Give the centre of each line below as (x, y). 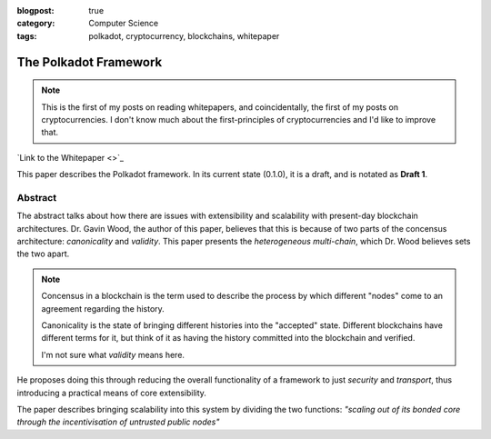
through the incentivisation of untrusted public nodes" (118, 422)
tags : (27, 35)
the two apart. (43, 254)
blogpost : (35, 10)
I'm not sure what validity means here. (113, 354)
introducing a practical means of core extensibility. (111, 393)
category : (36, 24)
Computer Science (124, 24)
